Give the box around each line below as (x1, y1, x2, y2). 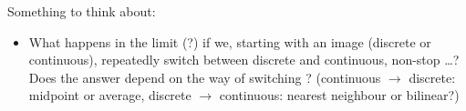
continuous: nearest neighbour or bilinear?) (219, 86, 460, 105)
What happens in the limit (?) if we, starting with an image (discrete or (28, 32, 431, 51)
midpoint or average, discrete (28, 86, 192, 105)
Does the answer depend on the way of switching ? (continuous (28, 67, 381, 86)
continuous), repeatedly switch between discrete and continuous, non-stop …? (28, 50, 460, 69)
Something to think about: (7, 2, 156, 20)
